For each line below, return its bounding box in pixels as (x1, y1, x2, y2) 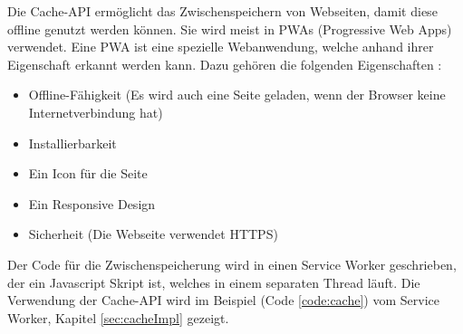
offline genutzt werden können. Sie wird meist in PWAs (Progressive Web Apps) (7, 19, 452, 38)
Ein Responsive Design (28, 194, 156, 213)
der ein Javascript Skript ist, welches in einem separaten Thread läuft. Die (7, 272, 420, 291)
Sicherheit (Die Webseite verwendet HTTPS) (28, 224, 278, 243)
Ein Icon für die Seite (28, 164, 148, 183)
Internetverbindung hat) (28, 102, 163, 121)
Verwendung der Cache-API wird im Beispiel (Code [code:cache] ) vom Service (7, 291, 439, 310)
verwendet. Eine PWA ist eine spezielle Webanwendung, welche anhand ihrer (7, 37, 434, 56)
